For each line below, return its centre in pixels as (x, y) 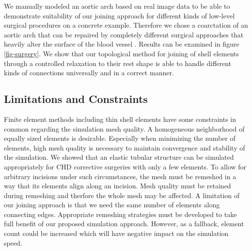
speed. (13, 243)
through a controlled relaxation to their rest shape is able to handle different (118, 63)
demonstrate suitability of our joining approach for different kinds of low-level (119, 15)
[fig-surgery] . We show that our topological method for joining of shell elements (122, 53)
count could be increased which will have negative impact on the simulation (116, 233)
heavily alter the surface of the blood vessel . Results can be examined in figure (122, 44)
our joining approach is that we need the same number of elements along (112, 205)
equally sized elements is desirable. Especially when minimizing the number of (120, 138)
